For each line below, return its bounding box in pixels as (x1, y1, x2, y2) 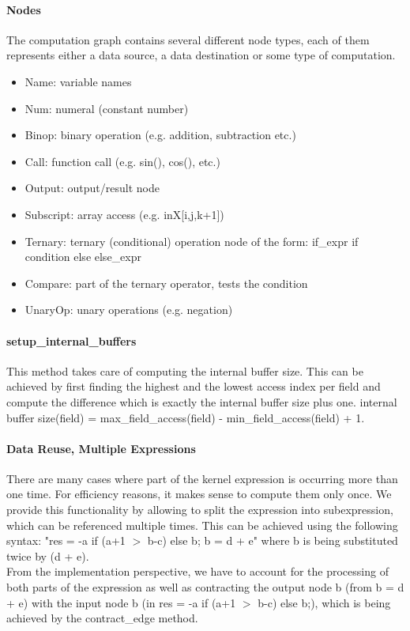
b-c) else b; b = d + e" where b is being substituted (147, 532, 398, 549)
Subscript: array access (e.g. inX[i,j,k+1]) (24, 206, 224, 222)
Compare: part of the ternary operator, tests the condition (24, 274, 308, 291)
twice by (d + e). (6, 547, 89, 564)
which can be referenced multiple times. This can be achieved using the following (6, 516, 398, 533)
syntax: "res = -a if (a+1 (6, 532, 126, 549)
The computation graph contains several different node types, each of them (6, 31, 370, 47)
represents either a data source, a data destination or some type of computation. (6, 47, 396, 63)
